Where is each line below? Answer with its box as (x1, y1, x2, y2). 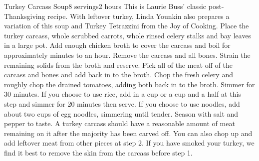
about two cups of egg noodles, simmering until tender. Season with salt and (4, 108, 239, 119)
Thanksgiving (4, 10, 45, 21)
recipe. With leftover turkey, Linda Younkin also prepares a (47, 10, 230, 21)
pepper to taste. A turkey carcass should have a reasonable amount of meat (4, 118, 235, 129)
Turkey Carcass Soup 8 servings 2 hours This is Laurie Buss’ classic (4, 1, 207, 11)
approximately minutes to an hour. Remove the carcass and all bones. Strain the (4, 49, 251, 60)
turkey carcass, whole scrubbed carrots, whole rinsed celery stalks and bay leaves (4, 30, 252, 40)
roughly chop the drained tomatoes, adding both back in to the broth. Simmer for (4, 79, 255, 89)
